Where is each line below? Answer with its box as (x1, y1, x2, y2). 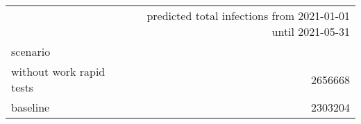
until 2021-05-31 (271, 23, 350, 39)
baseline (11, 99, 50, 115)
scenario (11, 43, 51, 59)
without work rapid (11, 63, 106, 79)
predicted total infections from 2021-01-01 (146, 8, 350, 23)
